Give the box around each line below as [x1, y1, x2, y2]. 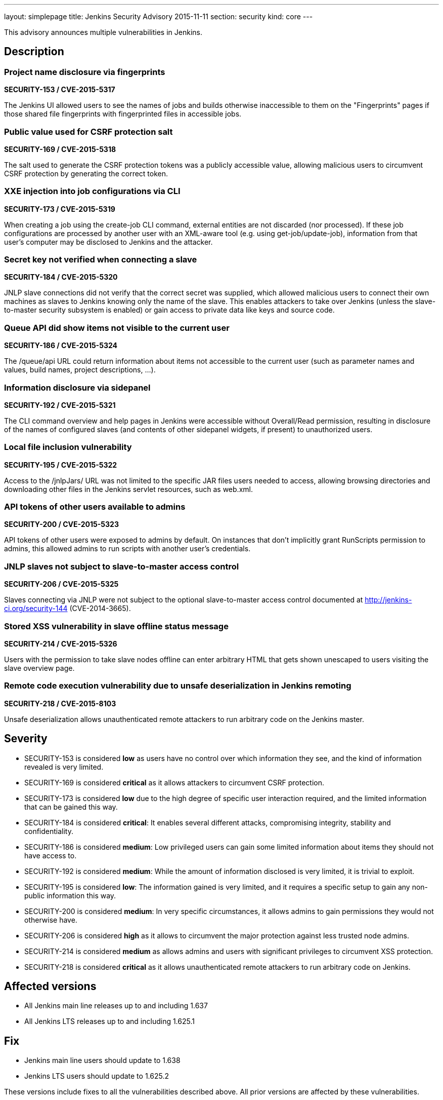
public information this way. [24, 891, 116, 900]
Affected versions [4, 979, 97, 993]
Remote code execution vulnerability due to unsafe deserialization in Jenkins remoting [4, 680, 351, 691]
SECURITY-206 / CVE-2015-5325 [4, 580, 119, 589]
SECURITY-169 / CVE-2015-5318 [4, 144, 116, 154]
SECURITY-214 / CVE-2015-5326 [4, 639, 117, 648]
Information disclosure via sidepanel [4, 382, 151, 393]
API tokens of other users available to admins [4, 502, 186, 512]
